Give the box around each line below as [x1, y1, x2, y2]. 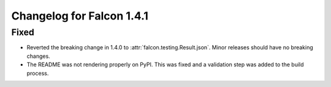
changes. [26, 52, 50, 60]
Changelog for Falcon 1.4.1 [11, 9, 148, 23]
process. [26, 69, 49, 77]
